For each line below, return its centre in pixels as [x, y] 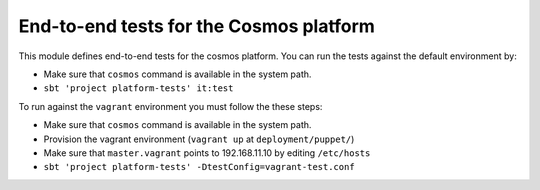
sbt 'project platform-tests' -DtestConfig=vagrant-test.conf [199, 167]
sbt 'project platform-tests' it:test [138, 88]
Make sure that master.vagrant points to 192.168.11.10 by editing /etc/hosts [207, 152]
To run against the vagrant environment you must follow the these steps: [170, 106]
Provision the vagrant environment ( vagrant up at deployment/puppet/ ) [199, 139]
